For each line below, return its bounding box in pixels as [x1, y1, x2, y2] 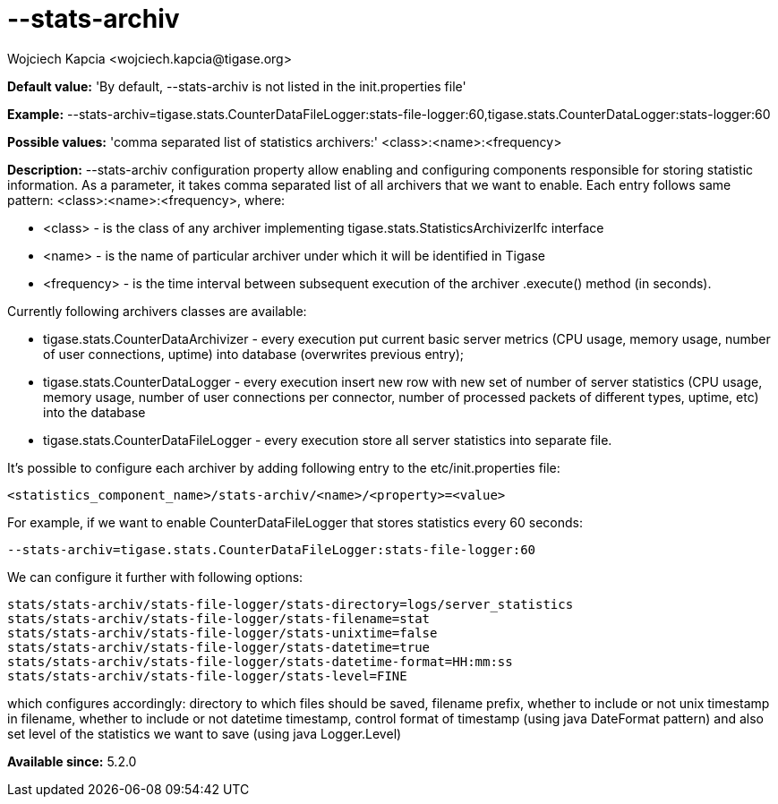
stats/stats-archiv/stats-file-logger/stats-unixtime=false [7, 625, 438, 640]
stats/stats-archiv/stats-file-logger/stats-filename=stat [7, 611, 431, 626]
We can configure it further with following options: [7, 569, 304, 585]
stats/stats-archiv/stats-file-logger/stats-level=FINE [7, 668, 407, 683]
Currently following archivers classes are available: [7, 303, 307, 319]
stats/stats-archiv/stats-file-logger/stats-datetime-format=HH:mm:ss [7, 654, 513, 669]
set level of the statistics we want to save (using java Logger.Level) [7, 725, 402, 741]
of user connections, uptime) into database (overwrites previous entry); [43, 346, 465, 362]
